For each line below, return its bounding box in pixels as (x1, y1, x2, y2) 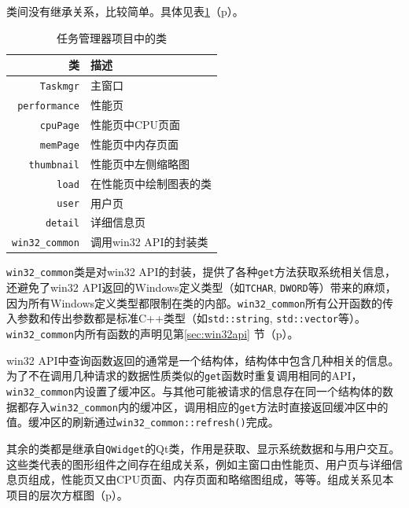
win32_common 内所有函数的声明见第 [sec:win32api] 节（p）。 (6, 326, 299, 342)
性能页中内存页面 (90, 135, 179, 152)
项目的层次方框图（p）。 (6, 486, 128, 502)
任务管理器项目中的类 (56, 29, 167, 46)
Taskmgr (39, 81, 79, 93)
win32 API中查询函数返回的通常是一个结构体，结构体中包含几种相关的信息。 (6, 352, 400, 368)
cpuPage (39, 120, 79, 131)
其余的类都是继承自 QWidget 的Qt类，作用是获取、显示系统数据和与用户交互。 (6, 440, 400, 456)
